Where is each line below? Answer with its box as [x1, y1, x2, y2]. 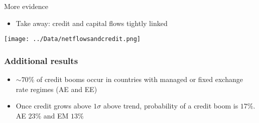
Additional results [4, 54, 78, 66]
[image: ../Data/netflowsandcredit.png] [4, 35, 141, 43]
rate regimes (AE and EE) [16, 83, 97, 94]
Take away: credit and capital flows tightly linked [16, 17, 168, 28]
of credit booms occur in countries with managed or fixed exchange [36, 74, 243, 84]
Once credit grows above [16, 100, 91, 111]
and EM [43, 110, 69, 120]
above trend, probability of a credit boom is [103, 100, 238, 111]
